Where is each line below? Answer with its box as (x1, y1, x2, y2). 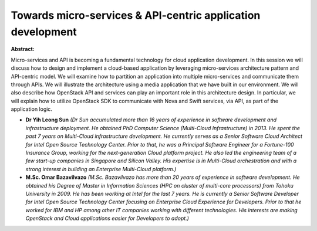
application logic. (11, 106, 53, 113)
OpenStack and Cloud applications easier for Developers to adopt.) (25, 215, 189, 222)
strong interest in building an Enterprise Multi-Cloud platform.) (25, 165, 177, 172)
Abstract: (11, 46, 35, 53)
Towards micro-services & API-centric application (11, 9, 261, 22)
